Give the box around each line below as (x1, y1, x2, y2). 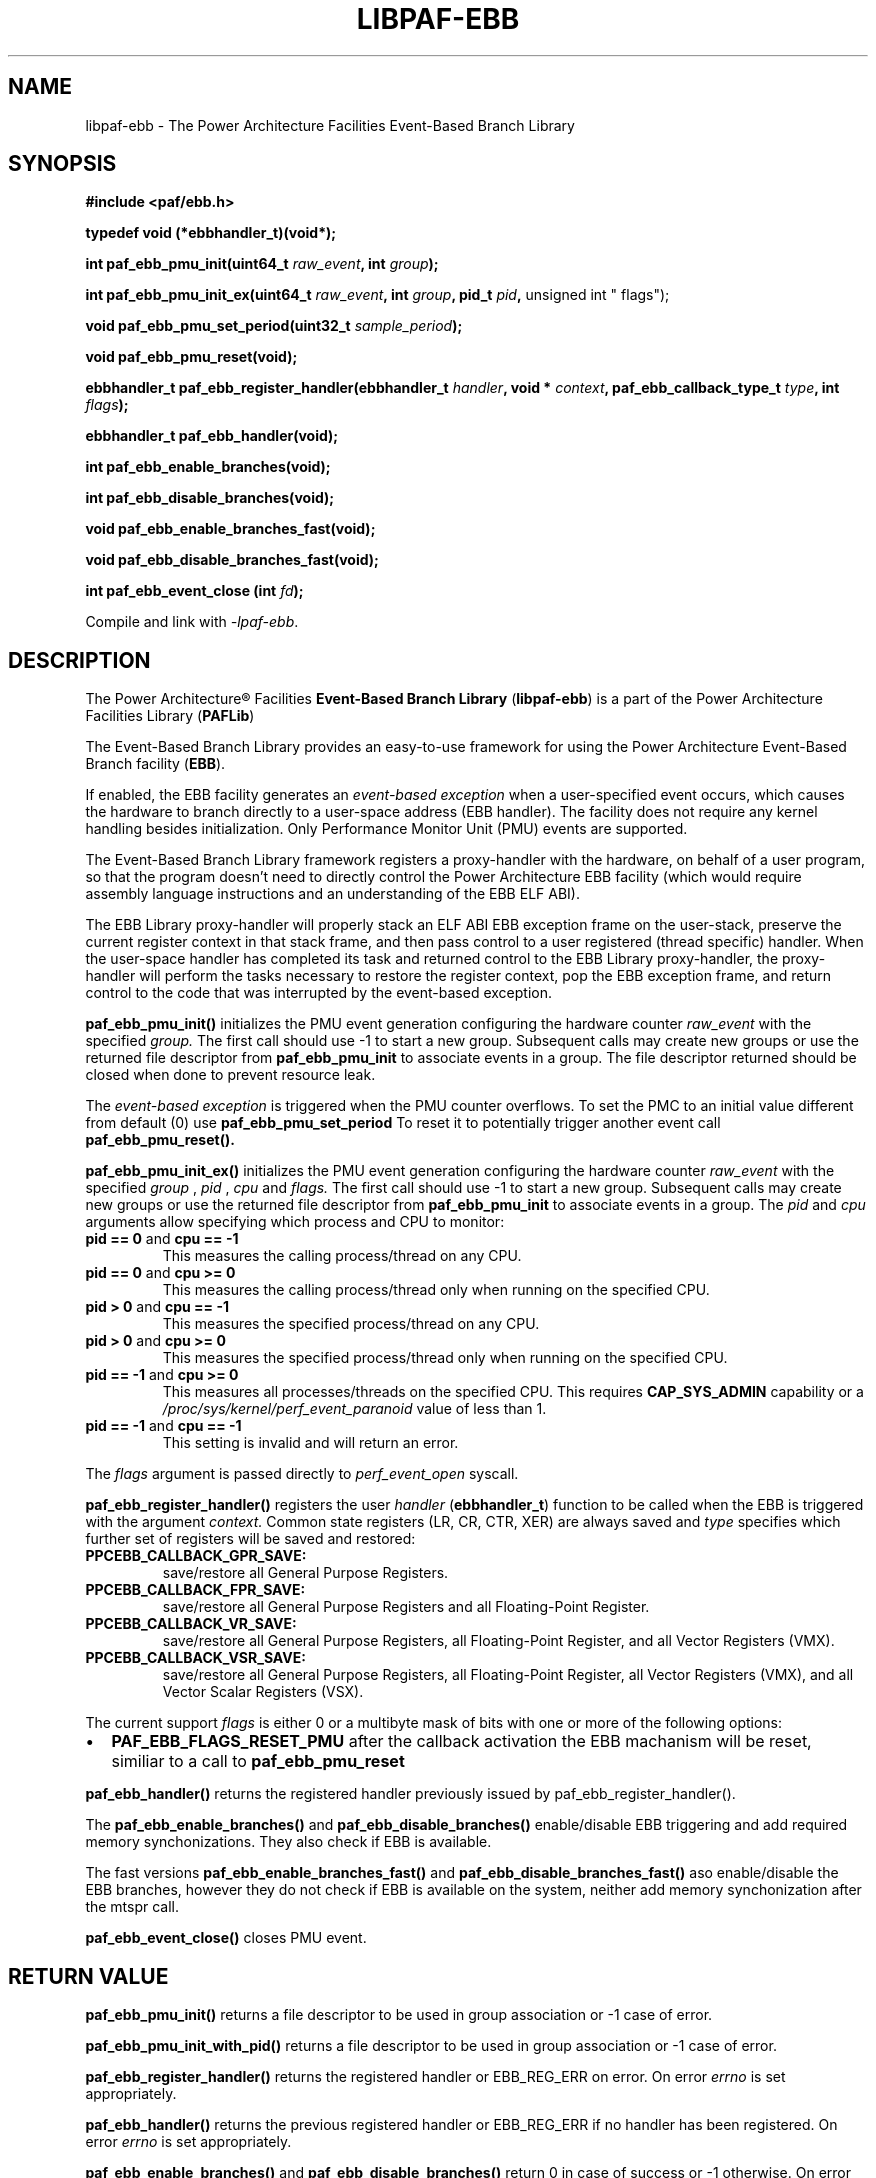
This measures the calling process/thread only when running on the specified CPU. (162, 1281, 710, 1299)
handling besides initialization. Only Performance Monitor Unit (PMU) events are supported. (85, 820, 688, 838)
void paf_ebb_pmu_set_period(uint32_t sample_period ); (85, 317, 463, 335)
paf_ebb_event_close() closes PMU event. (85, 1929, 367, 1947)
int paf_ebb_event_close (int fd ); (85, 582, 304, 600)
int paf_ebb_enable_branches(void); (85, 458, 331, 476)
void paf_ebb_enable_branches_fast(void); (85, 520, 376, 538)
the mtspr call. (85, 1898, 180, 1916)
